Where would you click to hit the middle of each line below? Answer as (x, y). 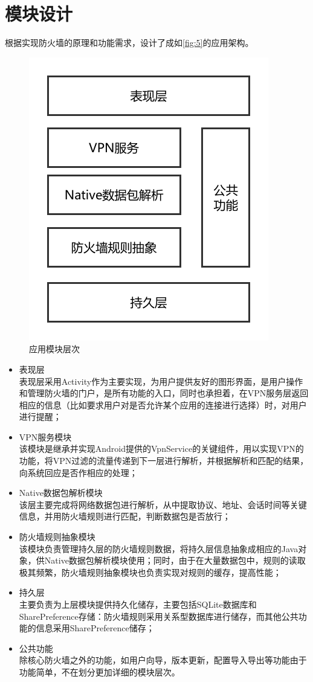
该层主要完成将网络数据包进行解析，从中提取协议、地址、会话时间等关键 (163, 504)
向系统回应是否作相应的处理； (78, 472)
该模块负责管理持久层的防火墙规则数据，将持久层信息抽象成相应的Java (159, 548)
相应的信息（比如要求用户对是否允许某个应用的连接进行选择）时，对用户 (163, 404)
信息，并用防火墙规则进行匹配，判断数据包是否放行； (125, 516)
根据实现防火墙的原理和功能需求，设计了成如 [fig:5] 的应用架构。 (129, 43)
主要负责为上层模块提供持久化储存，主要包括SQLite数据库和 (138, 604)
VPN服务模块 (45, 436)
